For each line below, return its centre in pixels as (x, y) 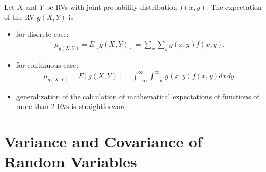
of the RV (20, 17)
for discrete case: (42, 34)
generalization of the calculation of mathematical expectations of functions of (138, 96)
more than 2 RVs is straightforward (72, 106)
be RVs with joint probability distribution (111, 7)
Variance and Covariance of (103, 142)
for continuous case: (47, 64)
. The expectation (234, 7)
